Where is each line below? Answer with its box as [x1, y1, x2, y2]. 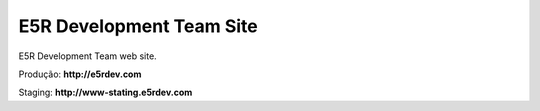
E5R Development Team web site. [18, 50, 157, 62]
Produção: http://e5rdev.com [18, 68, 142, 80]
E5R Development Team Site [18, 15, 259, 37]
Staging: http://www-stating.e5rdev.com [18, 86, 193, 99]
